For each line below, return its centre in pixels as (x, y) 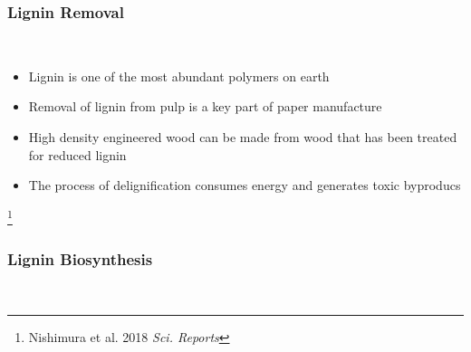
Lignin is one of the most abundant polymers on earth (179, 76)
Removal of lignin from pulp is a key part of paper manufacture (205, 106)
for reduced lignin (77, 154)
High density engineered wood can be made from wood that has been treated (243, 137)
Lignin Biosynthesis (80, 258)
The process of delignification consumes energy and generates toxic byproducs (245, 185)
